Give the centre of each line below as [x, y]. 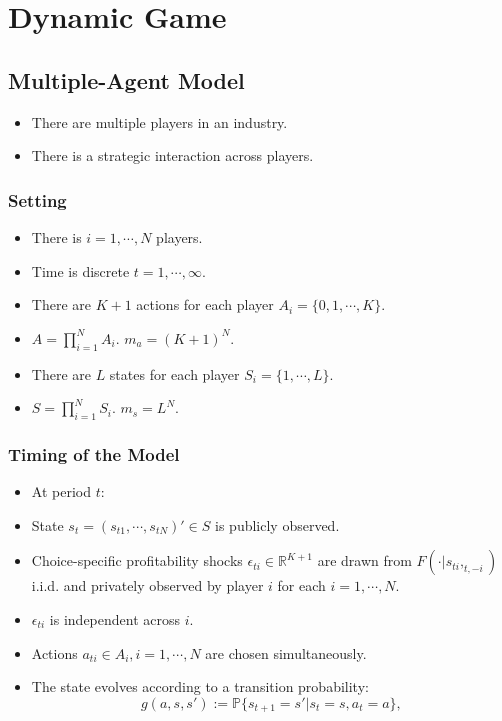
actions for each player [205, 304]
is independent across [115, 618]
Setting [37, 199]
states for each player [174, 373]
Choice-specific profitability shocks [137, 560]
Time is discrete [80, 270]
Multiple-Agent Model [126, 79]
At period [61, 491]
